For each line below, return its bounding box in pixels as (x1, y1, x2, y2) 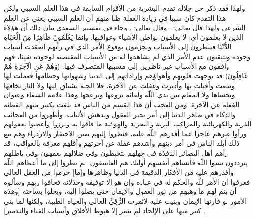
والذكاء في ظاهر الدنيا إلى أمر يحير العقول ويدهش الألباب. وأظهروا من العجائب (4, 109, 236, 119)
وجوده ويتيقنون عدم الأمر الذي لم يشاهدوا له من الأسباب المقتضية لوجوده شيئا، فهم (4, 51, 251, 61)
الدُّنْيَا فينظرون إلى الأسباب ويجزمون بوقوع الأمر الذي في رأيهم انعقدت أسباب (4, 41, 232, 52)
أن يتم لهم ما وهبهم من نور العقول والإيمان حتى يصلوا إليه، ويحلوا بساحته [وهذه (4, 186, 237, 196)
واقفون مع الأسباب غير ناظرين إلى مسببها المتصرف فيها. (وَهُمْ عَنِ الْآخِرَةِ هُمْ (4, 61, 229, 71)
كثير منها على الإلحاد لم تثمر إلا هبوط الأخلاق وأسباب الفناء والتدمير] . (4, 205, 206, 216)
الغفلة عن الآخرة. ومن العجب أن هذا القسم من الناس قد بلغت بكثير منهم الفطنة (4, 99, 240, 109)
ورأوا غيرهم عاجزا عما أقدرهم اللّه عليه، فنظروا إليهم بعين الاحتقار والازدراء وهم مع (4, 128, 247, 138)
